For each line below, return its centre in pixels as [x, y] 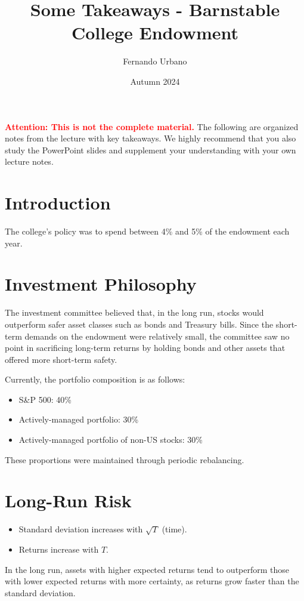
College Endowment [155, 33]
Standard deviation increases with [81, 529]
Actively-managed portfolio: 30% [79, 419]
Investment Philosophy [101, 284]
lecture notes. [29, 161]
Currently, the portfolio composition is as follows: [95, 379]
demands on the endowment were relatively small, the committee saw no [157, 336]
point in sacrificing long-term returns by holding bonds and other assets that [145, 348]
